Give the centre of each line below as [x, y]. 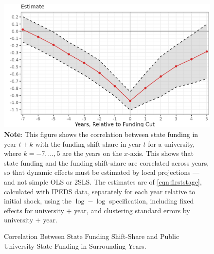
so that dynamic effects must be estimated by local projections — [102, 172]
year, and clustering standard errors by [132, 210]
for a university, [171, 144]
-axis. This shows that [161, 153]
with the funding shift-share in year [88, 144]
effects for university [34, 210]
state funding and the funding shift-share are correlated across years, [107, 162]
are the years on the [92, 153]
